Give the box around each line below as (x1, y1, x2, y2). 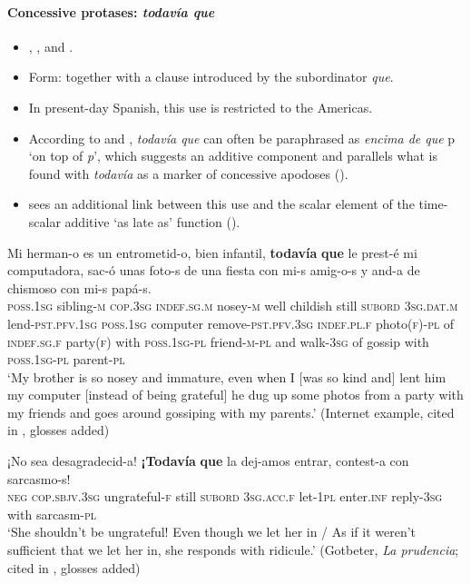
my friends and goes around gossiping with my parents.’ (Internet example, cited (7, 402, 455, 421)
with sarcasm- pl (7, 504, 97, 523)
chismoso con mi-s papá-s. (7, 278, 152, 297)
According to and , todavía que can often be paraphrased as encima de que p (28, 128, 456, 147)
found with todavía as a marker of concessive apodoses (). (28, 163, 348, 183)
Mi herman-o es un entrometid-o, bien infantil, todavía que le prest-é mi (7, 243, 417, 262)
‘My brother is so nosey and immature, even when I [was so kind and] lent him (7, 367, 446, 386)
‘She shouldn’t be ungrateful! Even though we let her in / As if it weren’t (7, 522, 417, 541)
